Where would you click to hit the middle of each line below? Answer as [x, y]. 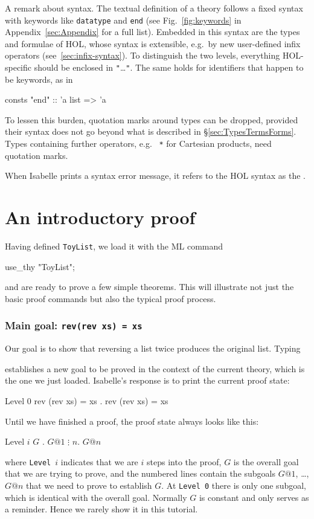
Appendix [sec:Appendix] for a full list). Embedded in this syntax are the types [152, 32]
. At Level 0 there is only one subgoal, [234, 485]
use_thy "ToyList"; [40, 266]
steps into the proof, [184, 461]
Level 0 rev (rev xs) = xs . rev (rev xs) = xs [87, 401]
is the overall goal [266, 461]
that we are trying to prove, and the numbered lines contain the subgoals [140, 473]
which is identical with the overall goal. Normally [96, 497]
